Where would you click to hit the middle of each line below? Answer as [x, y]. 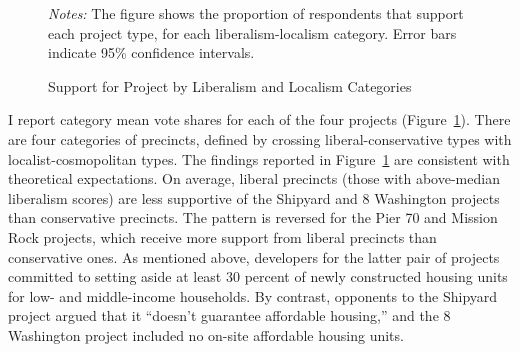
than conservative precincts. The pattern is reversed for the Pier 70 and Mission [253, 217]
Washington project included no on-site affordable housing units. [206, 334]
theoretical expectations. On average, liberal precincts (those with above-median [254, 178]
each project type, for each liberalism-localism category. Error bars [252, 32]
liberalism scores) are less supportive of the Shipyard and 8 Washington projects [254, 197]
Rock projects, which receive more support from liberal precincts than [222, 236]
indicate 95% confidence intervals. [151, 52]
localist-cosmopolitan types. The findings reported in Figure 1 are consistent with [259, 158]
